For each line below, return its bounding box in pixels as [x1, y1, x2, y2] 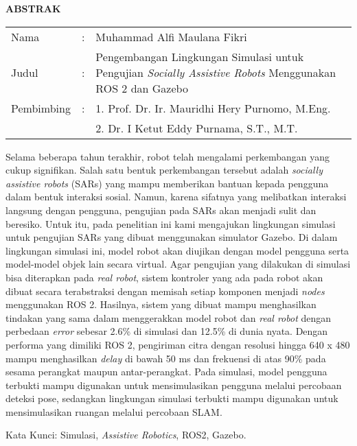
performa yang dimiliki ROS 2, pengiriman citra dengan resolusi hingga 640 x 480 [5, 337, 350, 351]
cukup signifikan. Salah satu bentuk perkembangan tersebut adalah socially [5, 163, 323, 177]
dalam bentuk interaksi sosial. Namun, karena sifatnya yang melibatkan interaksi [5, 189, 347, 204]
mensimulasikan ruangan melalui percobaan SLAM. [5, 404, 222, 419]
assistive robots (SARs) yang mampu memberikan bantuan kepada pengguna [5, 176, 329, 190]
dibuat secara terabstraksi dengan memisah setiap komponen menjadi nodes [5, 283, 325, 298]
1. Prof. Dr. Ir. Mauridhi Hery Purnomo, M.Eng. [95, 99, 331, 116]
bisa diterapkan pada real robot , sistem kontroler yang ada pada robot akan [5, 270, 323, 284]
